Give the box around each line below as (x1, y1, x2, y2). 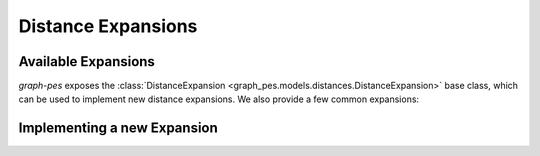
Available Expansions (18, 53, 155, 70)
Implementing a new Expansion (18, 120, 219, 137)
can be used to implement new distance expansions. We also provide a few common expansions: (18, 93, 420, 105)
